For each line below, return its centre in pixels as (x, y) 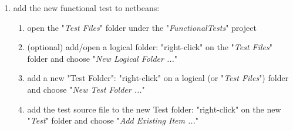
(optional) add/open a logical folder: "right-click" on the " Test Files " (150, 47)
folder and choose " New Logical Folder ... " (102, 58)
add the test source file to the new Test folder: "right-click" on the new (154, 109)
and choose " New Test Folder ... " (86, 89)
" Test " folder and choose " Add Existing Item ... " (113, 120)
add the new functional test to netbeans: (86, 8)
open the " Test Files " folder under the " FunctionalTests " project (142, 27)
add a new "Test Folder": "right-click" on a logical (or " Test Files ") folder (158, 78)
